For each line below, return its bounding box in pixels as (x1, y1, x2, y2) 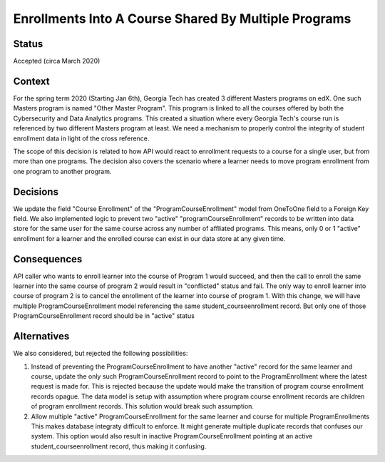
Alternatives (13, 330, 70, 342)
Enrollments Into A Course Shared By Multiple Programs (13, 11, 351, 26)
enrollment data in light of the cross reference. (13, 134, 150, 143)
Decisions (13, 185, 58, 197)
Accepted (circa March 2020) (13, 57, 101, 66)
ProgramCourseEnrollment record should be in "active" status (13, 312, 195, 320)
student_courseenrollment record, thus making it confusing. (31, 442, 207, 451)
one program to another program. (13, 167, 112, 175)
